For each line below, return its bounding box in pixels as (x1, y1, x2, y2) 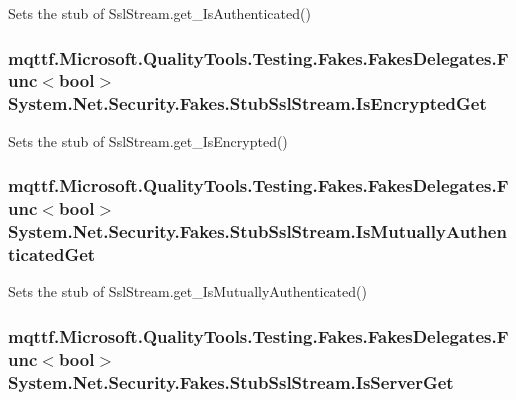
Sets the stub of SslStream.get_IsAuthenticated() (8, 3, 311, 23)
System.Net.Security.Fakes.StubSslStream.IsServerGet (8, 369, 454, 394)
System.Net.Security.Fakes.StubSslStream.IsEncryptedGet (8, 91, 487, 116)
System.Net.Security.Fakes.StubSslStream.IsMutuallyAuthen (8, 219, 507, 244)
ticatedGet (8, 241, 96, 266)
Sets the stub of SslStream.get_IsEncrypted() (8, 130, 288, 151)
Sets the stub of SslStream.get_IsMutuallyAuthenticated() (8, 281, 367, 302)
